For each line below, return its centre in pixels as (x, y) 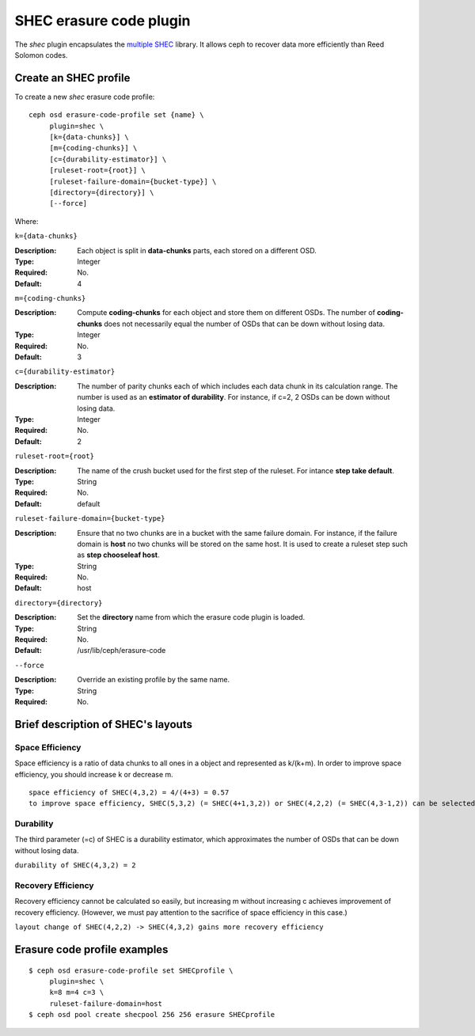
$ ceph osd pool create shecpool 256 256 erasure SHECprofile (152, 1015)
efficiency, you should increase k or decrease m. (94, 774)
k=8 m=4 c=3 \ (77, 992)
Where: (27, 221)
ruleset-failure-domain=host (106, 1004)
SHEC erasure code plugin (103, 21)
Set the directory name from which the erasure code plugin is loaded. (191, 617)
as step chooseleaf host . (118, 555)
